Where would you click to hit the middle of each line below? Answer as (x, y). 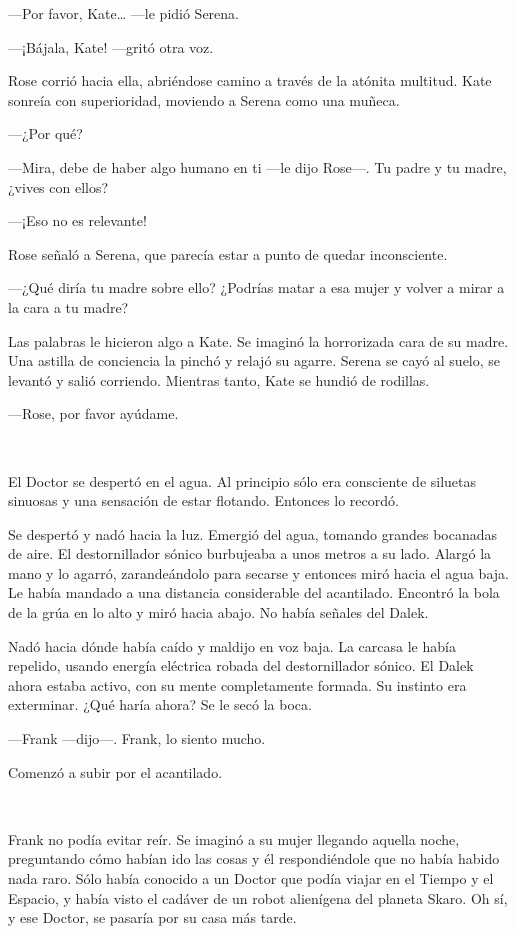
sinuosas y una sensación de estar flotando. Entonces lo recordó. (203, 500)
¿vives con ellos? (58, 186)
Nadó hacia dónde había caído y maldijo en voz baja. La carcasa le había (232, 645)
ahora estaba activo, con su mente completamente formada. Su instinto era (237, 684)
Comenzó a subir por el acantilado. (115, 771)
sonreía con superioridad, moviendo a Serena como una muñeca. (204, 99)
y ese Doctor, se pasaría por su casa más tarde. (152, 917)
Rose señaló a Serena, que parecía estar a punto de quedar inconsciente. (228, 253)
